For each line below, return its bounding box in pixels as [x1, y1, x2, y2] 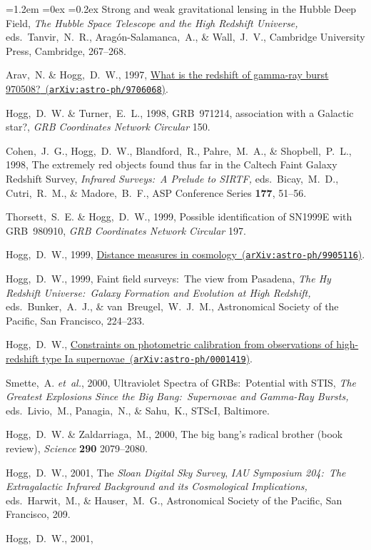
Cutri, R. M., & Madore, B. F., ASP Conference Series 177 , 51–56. [6, 185, 307, 200]
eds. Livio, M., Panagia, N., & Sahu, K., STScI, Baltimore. [6, 402, 270, 417]
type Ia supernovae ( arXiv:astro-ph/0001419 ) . [42, 351, 253, 365]
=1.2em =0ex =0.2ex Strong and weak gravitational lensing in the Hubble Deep [6, 1, 357, 16]
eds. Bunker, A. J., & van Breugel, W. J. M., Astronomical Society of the [6, 299, 339, 314]
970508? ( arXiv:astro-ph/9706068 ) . [6, 81, 168, 96]
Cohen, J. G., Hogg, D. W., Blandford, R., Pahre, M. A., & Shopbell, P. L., [6, 143, 352, 158]
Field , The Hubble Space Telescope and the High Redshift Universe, [6, 15, 298, 30]
